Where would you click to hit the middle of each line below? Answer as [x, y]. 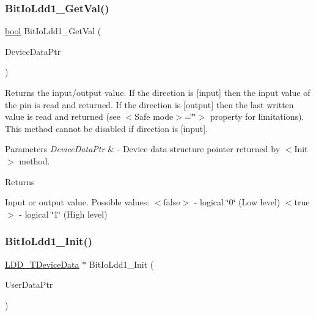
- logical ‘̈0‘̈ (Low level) [237, 202]
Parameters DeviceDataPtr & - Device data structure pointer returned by [143, 149]
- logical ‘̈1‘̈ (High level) [63, 214]
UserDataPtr [29, 285]
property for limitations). [257, 116]
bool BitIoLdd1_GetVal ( [53, 31]
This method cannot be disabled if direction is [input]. [107, 128]
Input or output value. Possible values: [77, 202]
